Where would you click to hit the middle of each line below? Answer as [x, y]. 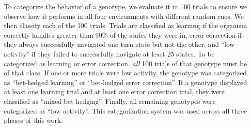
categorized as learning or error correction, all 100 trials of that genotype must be [125, 63]
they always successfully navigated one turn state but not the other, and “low [119, 44]
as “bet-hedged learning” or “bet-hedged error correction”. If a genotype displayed [125, 82]
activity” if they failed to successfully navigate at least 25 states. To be [109, 53]
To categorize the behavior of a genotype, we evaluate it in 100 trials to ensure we [126, 6]
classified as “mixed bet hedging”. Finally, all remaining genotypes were [110, 101]
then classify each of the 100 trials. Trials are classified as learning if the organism [125, 25]
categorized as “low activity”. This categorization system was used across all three [125, 110]
